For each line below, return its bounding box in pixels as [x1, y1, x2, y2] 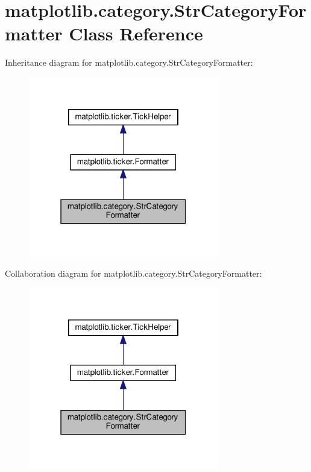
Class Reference [69, 21, 203, 46]
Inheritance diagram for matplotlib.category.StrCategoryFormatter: [5, 56, 253, 69]
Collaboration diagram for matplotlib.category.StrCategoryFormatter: [5, 266, 262, 279]
